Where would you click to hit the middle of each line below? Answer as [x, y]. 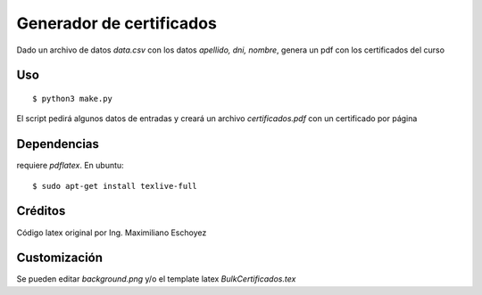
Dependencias [58, 144]
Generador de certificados [117, 23]
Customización [59, 258]
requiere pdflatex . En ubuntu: [70, 166]
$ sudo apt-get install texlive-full [115, 186]
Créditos [41, 211]
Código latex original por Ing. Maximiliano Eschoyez [112, 233]
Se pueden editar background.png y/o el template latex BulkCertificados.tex [156, 279]
